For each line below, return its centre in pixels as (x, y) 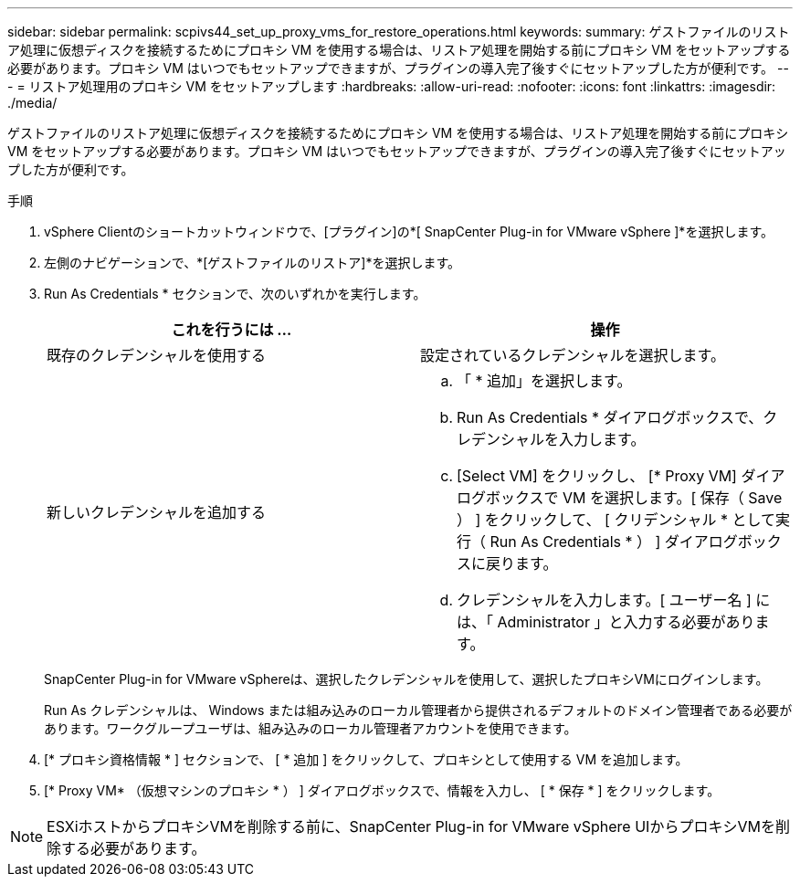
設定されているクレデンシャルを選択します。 (573, 355)
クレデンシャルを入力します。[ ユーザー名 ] (604, 600)
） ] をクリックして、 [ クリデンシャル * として (616, 520)
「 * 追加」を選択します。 (544, 381)
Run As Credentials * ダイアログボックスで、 (610, 417)
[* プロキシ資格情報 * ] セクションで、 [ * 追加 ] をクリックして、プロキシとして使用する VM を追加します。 (366, 759)
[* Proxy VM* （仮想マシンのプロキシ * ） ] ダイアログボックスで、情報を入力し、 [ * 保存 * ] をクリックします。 (382, 790)
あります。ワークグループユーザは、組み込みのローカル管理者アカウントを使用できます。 (311, 728)
